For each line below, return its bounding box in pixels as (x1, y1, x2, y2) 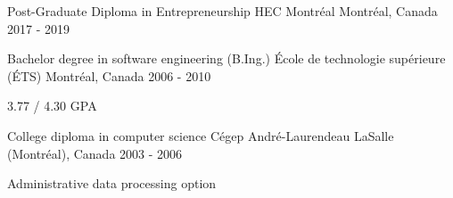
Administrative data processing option (7, 174, 217, 193)
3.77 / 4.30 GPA (7, 96, 97, 115)
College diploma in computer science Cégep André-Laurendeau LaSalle (7, 126, 394, 144)
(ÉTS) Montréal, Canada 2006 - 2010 (7, 66, 211, 85)
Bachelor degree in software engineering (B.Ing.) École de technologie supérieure (7, 49, 446, 68)
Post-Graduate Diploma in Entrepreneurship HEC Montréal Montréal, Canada (7, 2, 438, 20)
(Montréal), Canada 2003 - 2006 (7, 144, 183, 162)
